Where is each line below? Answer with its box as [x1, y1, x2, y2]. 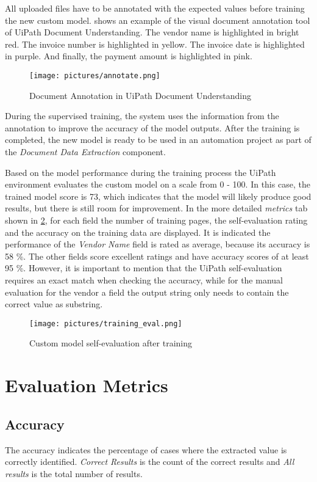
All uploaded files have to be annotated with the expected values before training [5, 2, 305, 14]
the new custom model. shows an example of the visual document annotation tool [5, 13, 310, 26]
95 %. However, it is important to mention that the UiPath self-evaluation [5, 261, 282, 274]
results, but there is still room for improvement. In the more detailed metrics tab [5, 202, 308, 214]
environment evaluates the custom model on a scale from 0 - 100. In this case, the [5, 178, 310, 191]
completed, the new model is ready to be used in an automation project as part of [5, 133, 312, 146]
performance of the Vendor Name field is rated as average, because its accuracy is [5, 238, 310, 250]
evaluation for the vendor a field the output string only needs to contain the [5, 285, 289, 298]
